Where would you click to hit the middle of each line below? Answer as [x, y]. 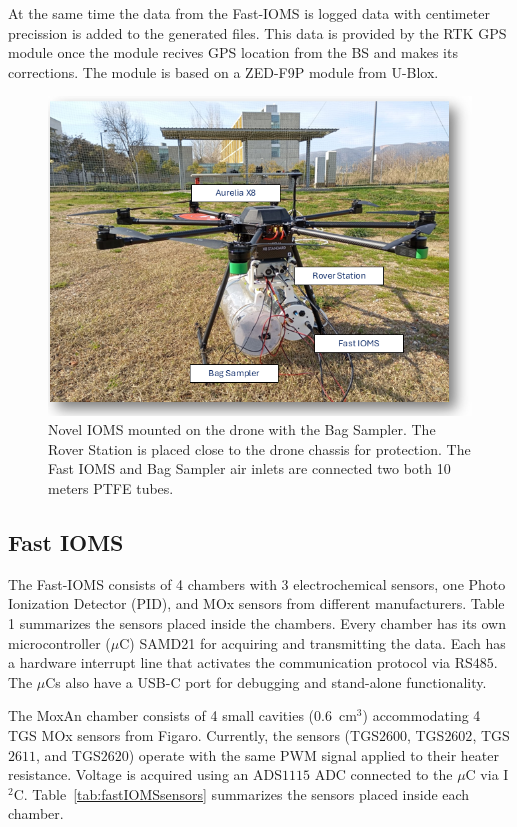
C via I [487, 774]
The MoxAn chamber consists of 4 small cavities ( [161, 715]
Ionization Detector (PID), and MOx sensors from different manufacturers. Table [256, 603]
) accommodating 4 [421, 715]
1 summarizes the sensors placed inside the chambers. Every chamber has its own [257, 623]
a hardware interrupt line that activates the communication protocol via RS [240, 662]
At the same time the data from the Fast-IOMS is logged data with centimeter [249, 13]
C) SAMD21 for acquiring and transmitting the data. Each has [312, 642]
